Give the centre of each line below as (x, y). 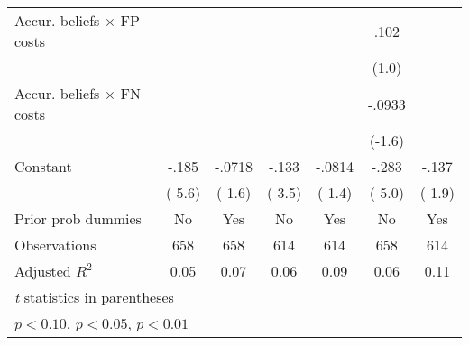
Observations (55, 245)
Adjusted (43, 271)
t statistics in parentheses (94, 297)
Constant (43, 166)
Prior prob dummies (78, 218)
